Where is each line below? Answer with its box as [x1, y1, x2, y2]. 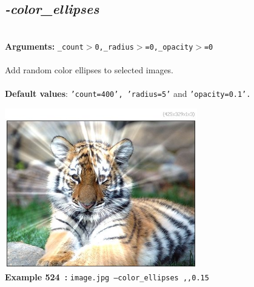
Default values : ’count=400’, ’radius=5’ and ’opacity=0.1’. [5, 87, 251, 100]
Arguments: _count [5, 39, 84, 52]
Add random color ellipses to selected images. [5, 64, 174, 76]
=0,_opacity [145, 42, 193, 51]
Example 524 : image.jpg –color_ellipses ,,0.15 [5, 271, 209, 283]
